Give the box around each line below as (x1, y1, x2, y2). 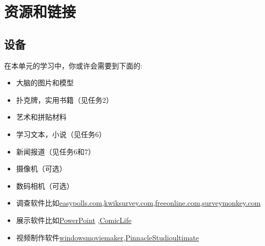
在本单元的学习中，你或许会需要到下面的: (4, 60, 142, 71)
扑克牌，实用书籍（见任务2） (16, 94, 113, 105)
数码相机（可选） (16, 180, 74, 191)
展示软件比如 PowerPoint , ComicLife (16, 214, 132, 225)
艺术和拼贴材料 (16, 111, 67, 122)
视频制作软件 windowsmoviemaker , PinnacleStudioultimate (16, 232, 199, 242)
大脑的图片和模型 (16, 77, 74, 88)
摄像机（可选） (16, 163, 67, 174)
